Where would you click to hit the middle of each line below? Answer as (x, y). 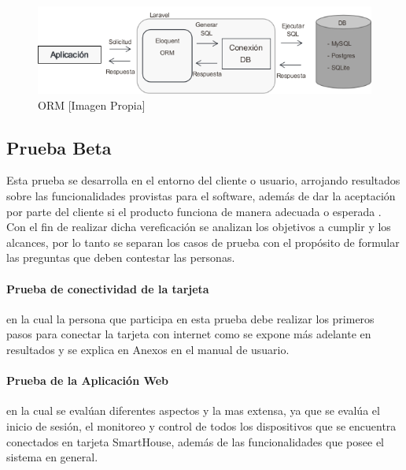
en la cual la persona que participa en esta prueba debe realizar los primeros (190, 318)
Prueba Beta (59, 147)
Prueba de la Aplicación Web (88, 380)
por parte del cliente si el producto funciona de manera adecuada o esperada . (194, 211)
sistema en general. (52, 457)
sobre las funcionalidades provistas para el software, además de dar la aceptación (201, 196)
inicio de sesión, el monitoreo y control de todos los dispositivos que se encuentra (201, 426)
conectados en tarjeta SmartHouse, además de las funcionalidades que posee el (196, 441)
